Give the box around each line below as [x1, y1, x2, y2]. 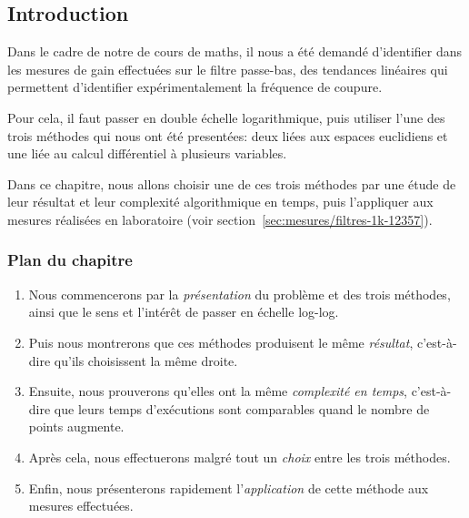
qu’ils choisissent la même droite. [54, 350, 238, 370]
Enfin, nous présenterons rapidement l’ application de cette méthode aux [28, 478, 429, 497]
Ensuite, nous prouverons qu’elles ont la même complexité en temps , [28, 381, 407, 401]
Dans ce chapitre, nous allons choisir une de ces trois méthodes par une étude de [7, 174, 456, 193]
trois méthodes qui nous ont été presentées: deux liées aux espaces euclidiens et [7, 126, 448, 145]
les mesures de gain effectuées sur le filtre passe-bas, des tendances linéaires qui [7, 59, 448, 78]
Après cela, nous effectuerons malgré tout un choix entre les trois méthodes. [28, 447, 451, 466]
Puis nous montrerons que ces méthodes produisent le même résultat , [28, 332, 414, 351]
